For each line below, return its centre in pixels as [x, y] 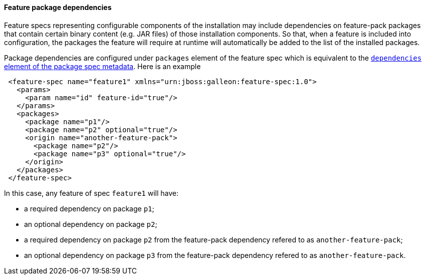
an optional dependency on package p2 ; [91, 224]
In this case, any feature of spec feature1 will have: [91, 193]
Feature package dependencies [58, 7]
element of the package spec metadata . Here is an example [102, 66]
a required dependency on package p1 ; [89, 208]
